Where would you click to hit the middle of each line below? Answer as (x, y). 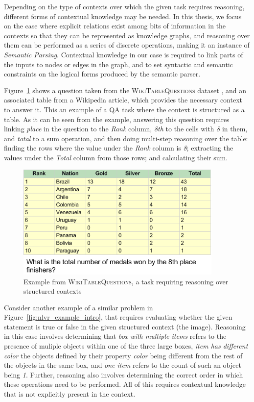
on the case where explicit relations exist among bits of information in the (115, 26)
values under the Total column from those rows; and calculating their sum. (116, 157)
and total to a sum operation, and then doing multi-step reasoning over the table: (126, 138)
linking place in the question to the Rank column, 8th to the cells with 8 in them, (126, 129)
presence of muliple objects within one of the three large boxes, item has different (126, 346)
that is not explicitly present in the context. (70, 394)
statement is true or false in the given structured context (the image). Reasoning (125, 326)
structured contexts (53, 291)
